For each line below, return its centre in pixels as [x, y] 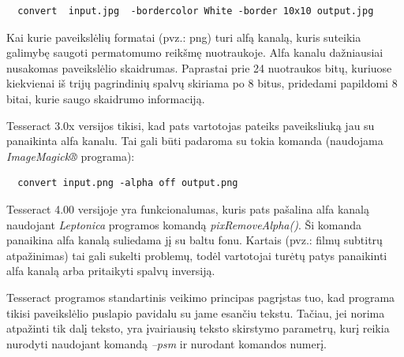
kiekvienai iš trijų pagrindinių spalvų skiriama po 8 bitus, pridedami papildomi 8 [202, 83]
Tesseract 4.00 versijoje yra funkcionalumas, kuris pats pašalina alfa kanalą [188, 208]
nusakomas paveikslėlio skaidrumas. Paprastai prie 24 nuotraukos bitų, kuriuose [199, 67]
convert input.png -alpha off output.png [128, 183]
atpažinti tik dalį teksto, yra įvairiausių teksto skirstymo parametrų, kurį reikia [198, 328]
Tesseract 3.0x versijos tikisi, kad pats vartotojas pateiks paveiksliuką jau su [191, 125]
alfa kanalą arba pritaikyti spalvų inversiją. [111, 271]
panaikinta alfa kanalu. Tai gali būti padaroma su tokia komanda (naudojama [195, 141]
